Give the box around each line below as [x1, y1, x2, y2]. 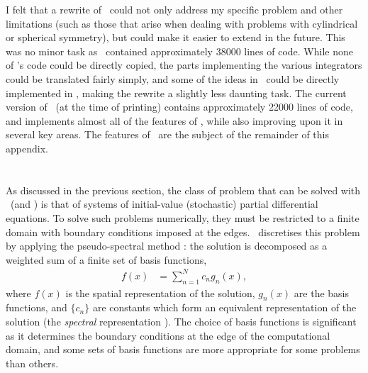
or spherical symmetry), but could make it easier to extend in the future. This [6, 30, 345, 45]
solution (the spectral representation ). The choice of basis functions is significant [6, 314, 357, 328]
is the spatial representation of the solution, [65, 285, 255, 300]
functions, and [6, 300, 67, 315]
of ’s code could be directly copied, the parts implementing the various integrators [6, 57, 362, 72]
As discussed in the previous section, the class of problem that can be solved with [6, 182, 361, 197]
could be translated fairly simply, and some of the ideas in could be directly [6, 71, 340, 86]
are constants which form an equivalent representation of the [92, 300, 357, 315]
